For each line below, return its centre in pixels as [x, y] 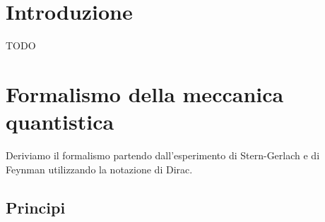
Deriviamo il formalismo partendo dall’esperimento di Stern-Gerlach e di [163, 155]
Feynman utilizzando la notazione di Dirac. [99, 169]
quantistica [60, 122]
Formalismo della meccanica [145, 93]
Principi [36, 207]
